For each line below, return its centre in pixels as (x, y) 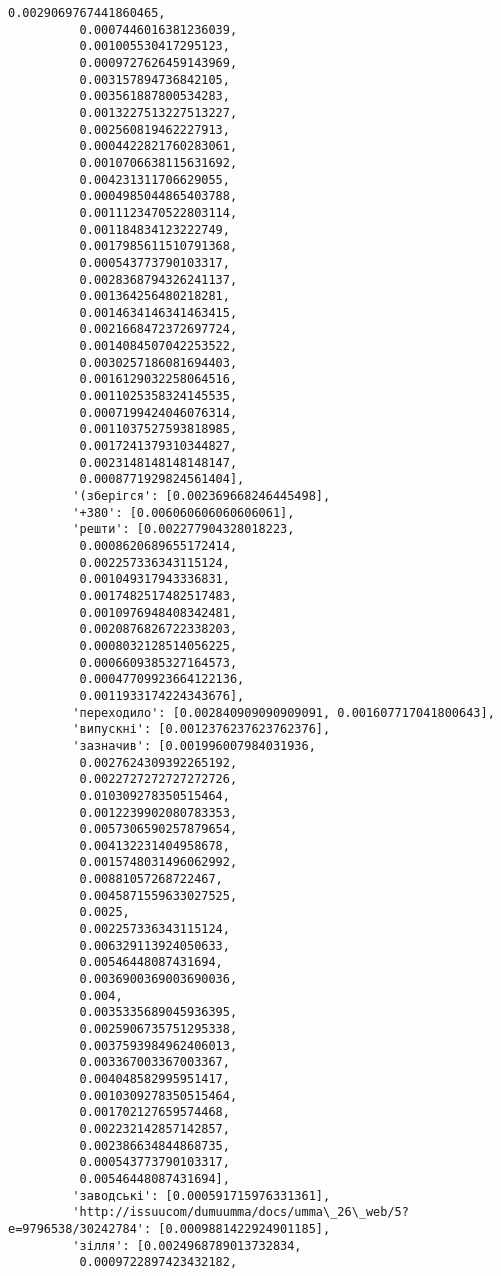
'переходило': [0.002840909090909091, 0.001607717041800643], (283, 712)
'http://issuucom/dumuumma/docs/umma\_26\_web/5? (240, 1212)
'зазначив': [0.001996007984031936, (194, 745)
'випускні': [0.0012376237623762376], (201, 729)
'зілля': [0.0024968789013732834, (187, 1245)
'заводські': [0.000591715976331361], (201, 1195)
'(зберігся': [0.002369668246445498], (201, 496)
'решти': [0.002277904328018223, (183, 529)
